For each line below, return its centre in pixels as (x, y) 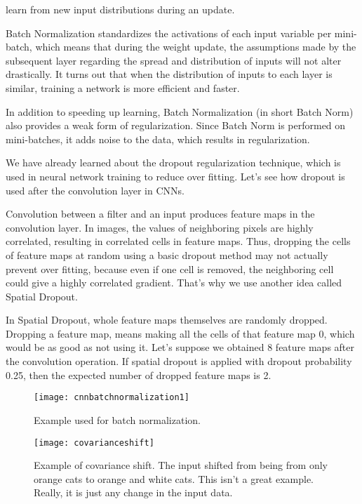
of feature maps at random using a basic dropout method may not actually (167, 254)
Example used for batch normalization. (117, 419)
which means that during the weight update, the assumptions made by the (196, 47)
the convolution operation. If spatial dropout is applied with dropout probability (179, 361)
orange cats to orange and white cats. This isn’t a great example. (174, 478)
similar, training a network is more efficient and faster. (123, 87)
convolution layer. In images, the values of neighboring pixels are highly (160, 227)
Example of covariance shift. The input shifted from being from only (181, 465)
